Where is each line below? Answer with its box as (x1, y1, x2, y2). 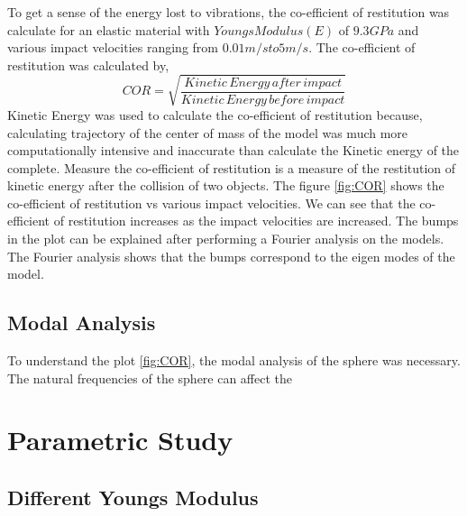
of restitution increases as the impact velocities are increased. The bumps (53, 211, 459, 230)
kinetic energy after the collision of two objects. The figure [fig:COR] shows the (7, 176, 444, 195)
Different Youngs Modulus (7, 484, 259, 511)
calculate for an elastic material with (7, 20, 210, 39)
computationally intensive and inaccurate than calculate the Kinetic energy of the (7, 141, 460, 160)
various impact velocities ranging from (7, 38, 218, 57)
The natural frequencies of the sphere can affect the (7, 368, 293, 387)
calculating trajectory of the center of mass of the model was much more (7, 123, 408, 142)
